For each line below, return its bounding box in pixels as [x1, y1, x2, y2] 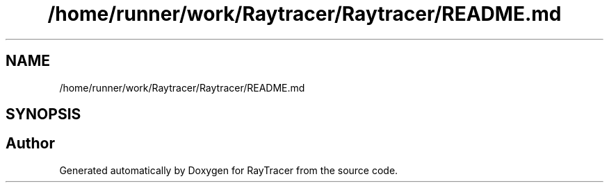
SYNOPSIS [6, 105, 81, 123]
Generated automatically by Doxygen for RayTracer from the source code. [59, 164, 398, 176]
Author [6, 135, 55, 153]
